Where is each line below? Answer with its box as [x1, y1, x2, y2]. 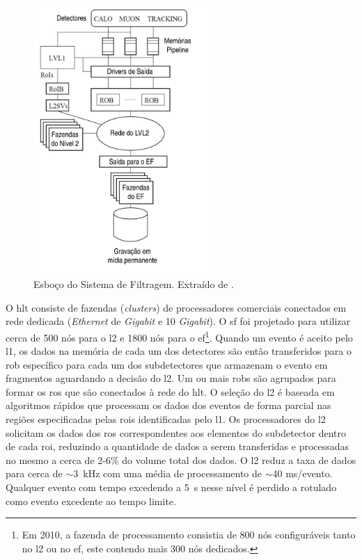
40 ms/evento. [272, 466, 333, 481]
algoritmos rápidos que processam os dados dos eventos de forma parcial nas [6, 398, 331, 413]
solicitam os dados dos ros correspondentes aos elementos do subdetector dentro [6, 425, 346, 440]
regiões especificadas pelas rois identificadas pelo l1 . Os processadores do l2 [6, 412, 326, 426]
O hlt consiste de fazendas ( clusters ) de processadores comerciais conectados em [6, 300, 347, 314]
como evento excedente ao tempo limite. [6, 493, 176, 508]
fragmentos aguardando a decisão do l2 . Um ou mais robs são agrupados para [6, 371, 336, 385]
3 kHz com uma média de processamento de [73, 466, 262, 481]
